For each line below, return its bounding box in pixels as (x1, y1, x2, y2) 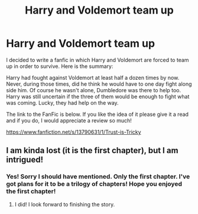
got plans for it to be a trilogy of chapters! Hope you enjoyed (6, 180, 182, 188)
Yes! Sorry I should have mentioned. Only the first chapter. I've (6, 173, 190, 181)
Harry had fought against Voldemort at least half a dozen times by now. (6, 74, 180, 81)
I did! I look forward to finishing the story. (14, 200, 115, 207)
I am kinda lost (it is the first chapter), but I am (6, 145, 178, 155)
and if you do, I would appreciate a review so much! (6, 116, 132, 124)
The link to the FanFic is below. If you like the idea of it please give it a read (6, 111, 189, 118)
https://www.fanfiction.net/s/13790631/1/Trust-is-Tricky (6, 128, 141, 135)
